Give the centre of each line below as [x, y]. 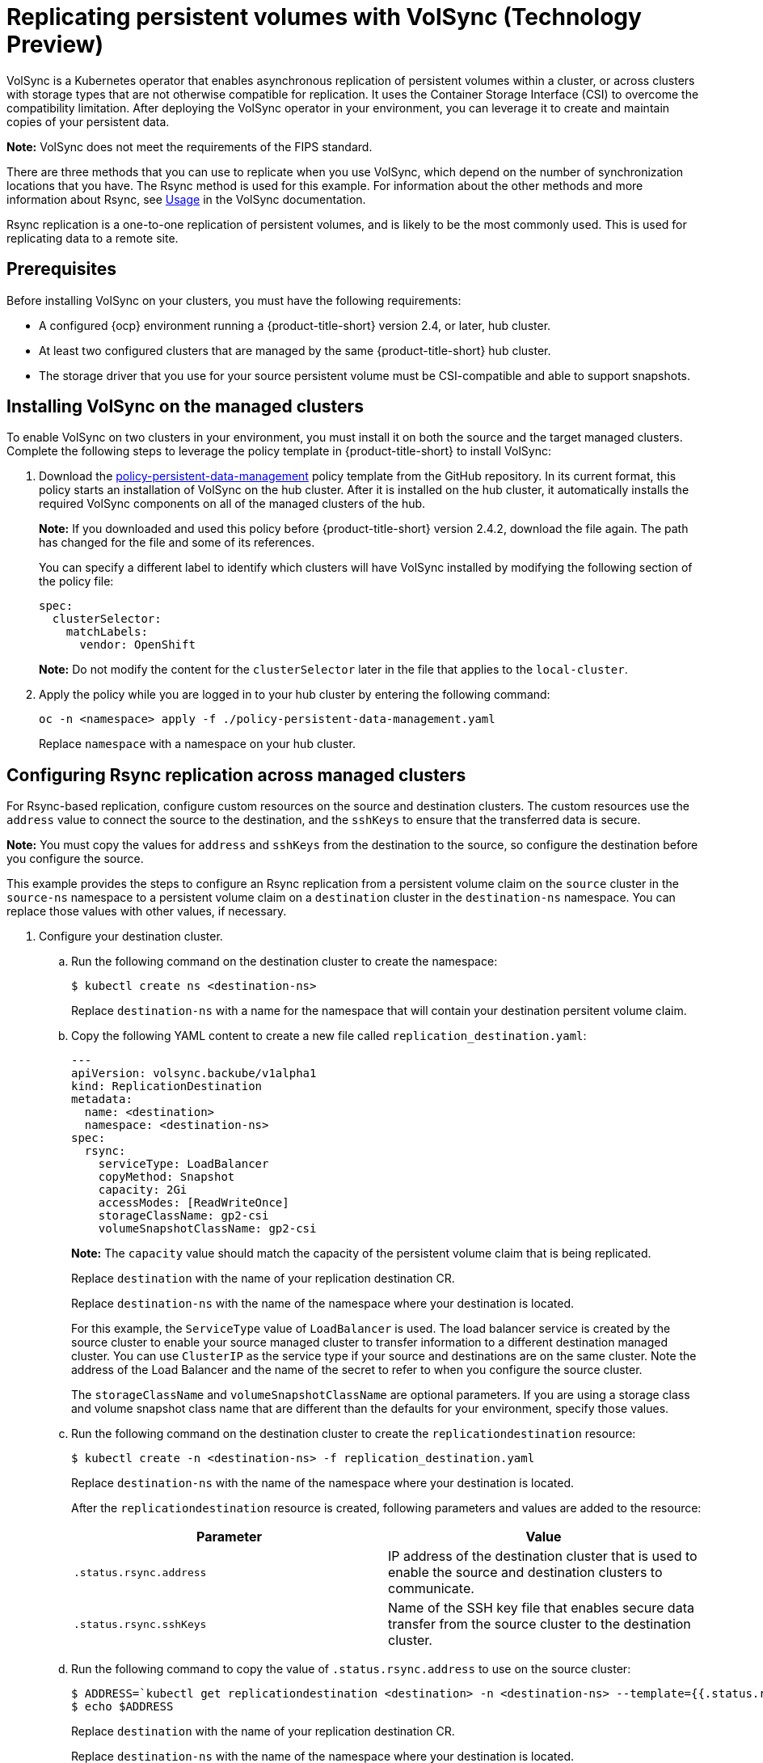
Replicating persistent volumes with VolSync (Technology [324, 17]
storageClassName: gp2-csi [183, 1216]
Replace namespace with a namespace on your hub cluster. [197, 744]
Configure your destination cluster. [131, 936]
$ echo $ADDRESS [122, 1707]
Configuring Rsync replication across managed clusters [236, 775]
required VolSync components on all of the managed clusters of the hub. [232, 504]
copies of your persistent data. [88, 121]
